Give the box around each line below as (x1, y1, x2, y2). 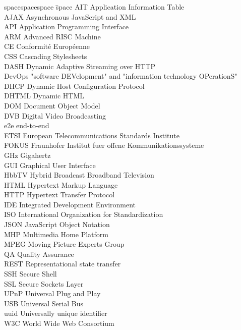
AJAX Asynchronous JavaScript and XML (4, 11, 136, 22)
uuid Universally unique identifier (4, 308, 107, 318)
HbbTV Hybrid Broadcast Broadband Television (4, 170, 154, 180)
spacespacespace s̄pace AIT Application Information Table (4, 2, 185, 12)
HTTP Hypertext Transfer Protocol (4, 189, 115, 200)
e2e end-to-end (4, 120, 49, 131)
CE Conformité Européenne (4, 41, 90, 51)
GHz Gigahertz (4, 149, 51, 160)
